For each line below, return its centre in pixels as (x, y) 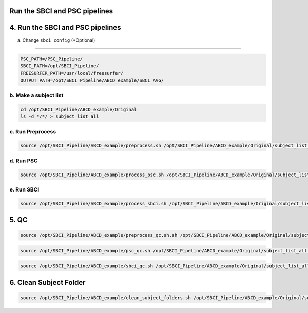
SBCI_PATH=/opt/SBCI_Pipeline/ (60, 66)
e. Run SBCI (24, 189)
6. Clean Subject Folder (47, 282)
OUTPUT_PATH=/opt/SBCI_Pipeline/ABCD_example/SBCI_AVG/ (92, 80)
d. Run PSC (24, 161)
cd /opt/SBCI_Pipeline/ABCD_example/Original (79, 109)
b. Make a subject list (36, 95)
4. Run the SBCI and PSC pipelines (65, 28)
